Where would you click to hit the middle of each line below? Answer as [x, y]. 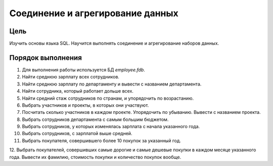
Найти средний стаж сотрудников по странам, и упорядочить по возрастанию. [108, 98]
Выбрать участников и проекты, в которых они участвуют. [85, 105]
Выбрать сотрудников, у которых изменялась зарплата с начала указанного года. [111, 127]
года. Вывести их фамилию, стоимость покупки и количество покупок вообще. [95, 157]
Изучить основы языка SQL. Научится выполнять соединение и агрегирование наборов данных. [114, 44]
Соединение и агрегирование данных [94, 13]
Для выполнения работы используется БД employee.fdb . [83, 70]
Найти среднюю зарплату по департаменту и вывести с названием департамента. [112, 84]
